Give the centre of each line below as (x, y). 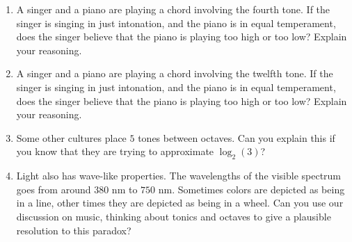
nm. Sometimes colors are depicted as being (251, 189)
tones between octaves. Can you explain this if (237, 137)
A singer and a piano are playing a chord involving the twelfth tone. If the (175, 73)
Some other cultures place (71, 137)
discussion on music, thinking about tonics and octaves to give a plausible (174, 216)
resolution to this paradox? (74, 230)
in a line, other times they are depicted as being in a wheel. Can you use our (180, 203)
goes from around (54, 189)
